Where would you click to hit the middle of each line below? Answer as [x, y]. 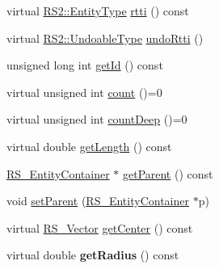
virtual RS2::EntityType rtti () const [98, 11]
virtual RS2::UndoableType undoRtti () [105, 38]
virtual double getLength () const [89, 146]
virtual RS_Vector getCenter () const [100, 227]
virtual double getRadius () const [93, 255]
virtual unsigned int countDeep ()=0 [97, 119]
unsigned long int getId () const [85, 65]
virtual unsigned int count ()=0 [84, 92]
